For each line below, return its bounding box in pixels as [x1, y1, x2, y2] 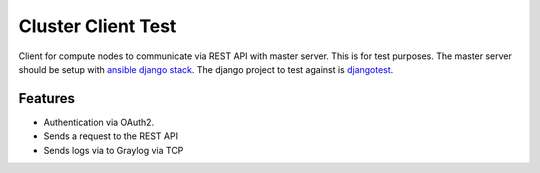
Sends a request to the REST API [43, 130, 179, 142]
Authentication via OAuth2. [43, 116, 155, 128]
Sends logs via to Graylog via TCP [43, 144, 184, 156]
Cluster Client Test [18, 15, 177, 37]
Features [18, 90, 75, 107]
